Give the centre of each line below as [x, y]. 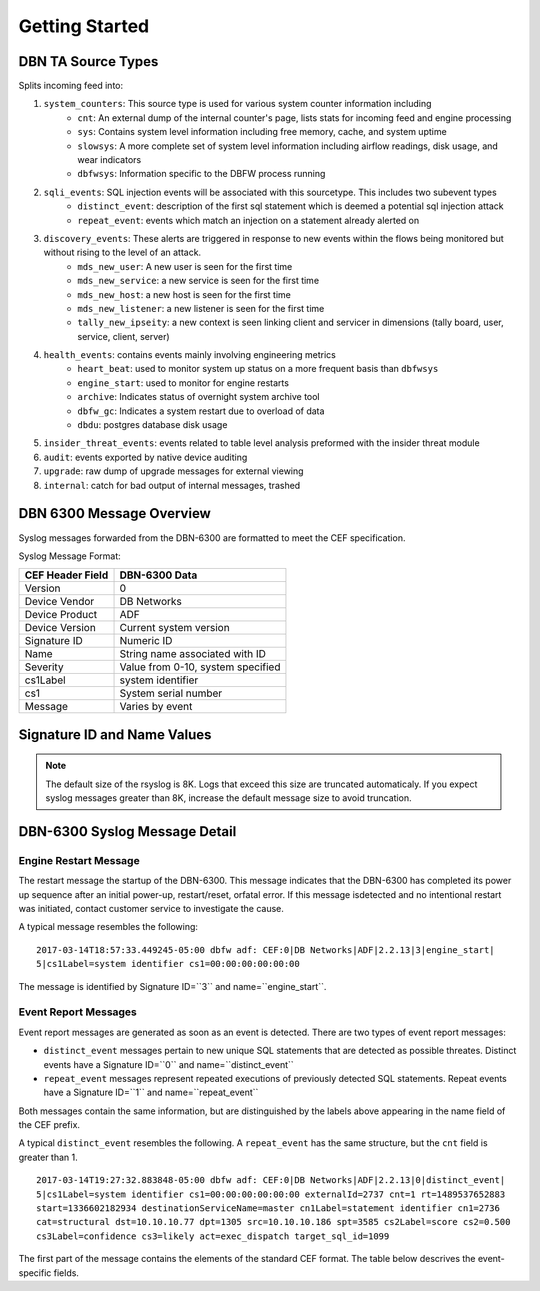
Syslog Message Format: [70, 556]
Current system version [174, 628]
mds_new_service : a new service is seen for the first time [198, 281]
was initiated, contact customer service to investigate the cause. [151, 909]
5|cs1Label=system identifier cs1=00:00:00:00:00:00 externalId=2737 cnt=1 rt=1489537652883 [271, 1194]
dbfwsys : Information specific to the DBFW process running [201, 174]
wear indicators [109, 160]
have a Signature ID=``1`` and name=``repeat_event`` [151, 1092]
